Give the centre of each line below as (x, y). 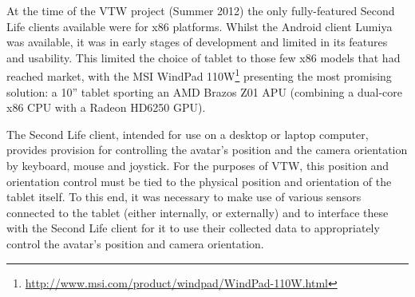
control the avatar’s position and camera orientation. (135, 243)
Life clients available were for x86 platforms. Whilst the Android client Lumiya (200, 26)
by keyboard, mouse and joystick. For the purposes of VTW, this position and (198, 165)
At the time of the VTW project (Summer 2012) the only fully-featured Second (201, 10)
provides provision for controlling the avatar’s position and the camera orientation (207, 150)
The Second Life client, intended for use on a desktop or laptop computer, (188, 134)
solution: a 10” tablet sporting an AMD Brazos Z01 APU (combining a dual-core (204, 91)
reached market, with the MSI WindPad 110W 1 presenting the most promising (199, 75)
